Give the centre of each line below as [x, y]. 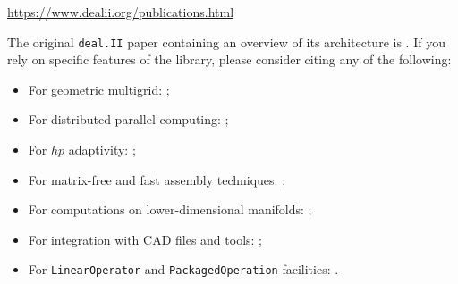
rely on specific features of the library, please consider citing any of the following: [229, 59]
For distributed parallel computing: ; [128, 119]
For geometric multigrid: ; [99, 89]
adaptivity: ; [102, 150]
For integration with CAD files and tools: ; [145, 239]
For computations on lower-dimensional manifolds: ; [170, 209]
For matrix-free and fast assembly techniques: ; [157, 179]
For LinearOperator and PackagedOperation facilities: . [183, 269]
